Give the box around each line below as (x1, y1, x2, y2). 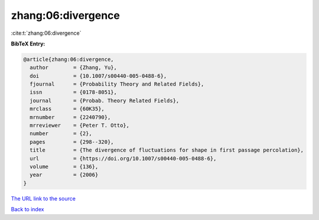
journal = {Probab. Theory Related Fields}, (30, 97, 180, 104)
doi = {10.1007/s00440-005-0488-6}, (30, 73, 167, 79)
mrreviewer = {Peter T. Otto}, (30, 122, 130, 129)
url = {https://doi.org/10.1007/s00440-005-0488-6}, (30, 155, 217, 162)
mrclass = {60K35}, (30, 106, 105, 112)
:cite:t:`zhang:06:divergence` (11, 29, 82, 37)
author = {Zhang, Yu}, (30, 64, 118, 71)
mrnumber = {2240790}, (30, 114, 111, 120)
